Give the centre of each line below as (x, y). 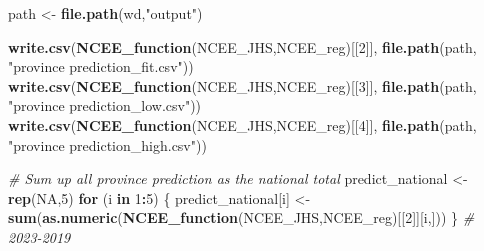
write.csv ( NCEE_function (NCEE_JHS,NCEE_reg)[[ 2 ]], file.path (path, (242, 46)
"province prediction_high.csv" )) (107, 144)
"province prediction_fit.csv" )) (101, 66)
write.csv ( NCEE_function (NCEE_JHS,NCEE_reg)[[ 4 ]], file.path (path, (242, 124)
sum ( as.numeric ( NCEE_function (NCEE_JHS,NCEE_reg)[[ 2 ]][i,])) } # (241, 217)
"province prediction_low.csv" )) (105, 105)
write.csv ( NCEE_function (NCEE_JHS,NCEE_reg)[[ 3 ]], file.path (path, (242, 85)
